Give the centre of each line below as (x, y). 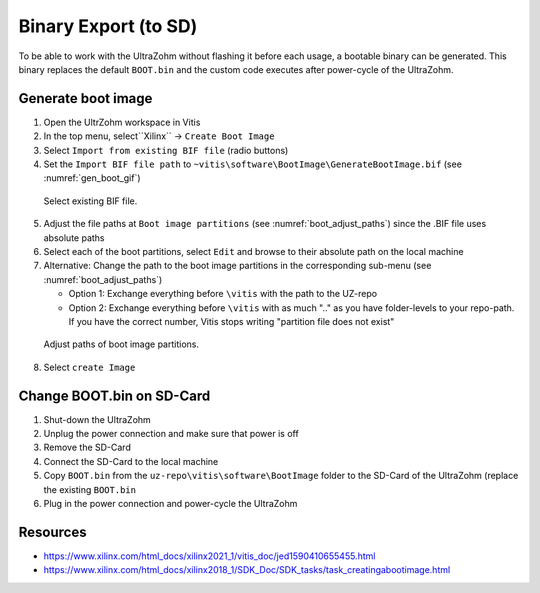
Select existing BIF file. (90, 201)
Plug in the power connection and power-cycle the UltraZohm (170, 503)
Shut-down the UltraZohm (97, 419)
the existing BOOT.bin (90, 489)
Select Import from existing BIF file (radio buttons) (166, 150)
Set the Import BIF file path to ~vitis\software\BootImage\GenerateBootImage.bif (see (252, 164)
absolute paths (74, 237)
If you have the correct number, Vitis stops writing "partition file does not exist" (231, 321)
